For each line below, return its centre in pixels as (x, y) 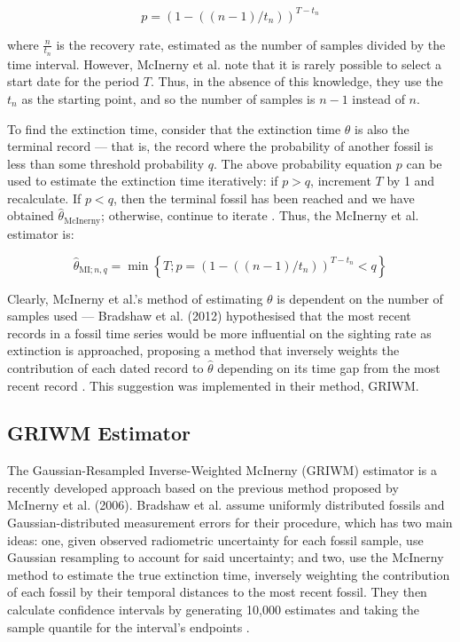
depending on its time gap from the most (329, 367)
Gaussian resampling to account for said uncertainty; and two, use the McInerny (226, 557)
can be (424, 163)
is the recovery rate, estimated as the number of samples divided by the (251, 44)
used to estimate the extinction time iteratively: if (143, 181)
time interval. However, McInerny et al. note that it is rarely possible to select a (225, 63)
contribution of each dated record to (105, 367)
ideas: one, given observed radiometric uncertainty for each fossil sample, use (215, 539)
